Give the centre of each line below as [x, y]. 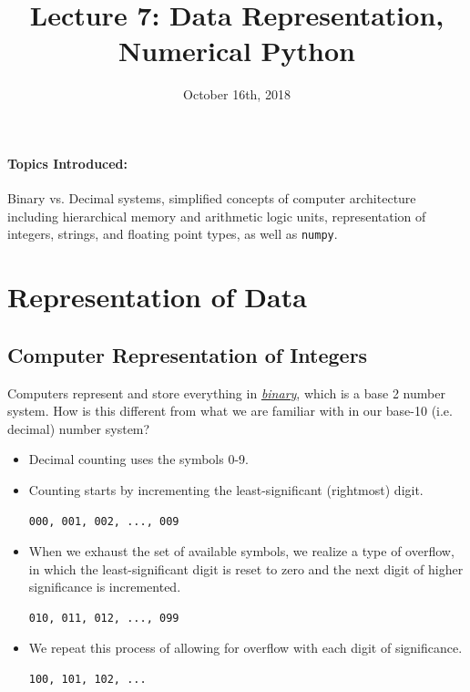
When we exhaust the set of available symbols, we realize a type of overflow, [241, 551]
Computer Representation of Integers [188, 354]
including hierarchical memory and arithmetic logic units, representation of [217, 216]
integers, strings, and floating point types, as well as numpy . [173, 234]
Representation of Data [157, 297]
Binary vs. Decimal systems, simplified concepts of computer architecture [212, 198]
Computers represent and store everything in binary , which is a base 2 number [226, 392]
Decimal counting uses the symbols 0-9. [138, 459]
